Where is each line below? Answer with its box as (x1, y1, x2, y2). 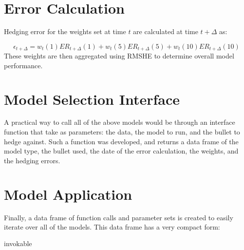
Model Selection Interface (4, 89, 180, 109)
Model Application (4, 184, 132, 204)
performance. (4, 60, 43, 70)
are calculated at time (133, 26, 198, 37)
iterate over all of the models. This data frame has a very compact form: (4, 222, 220, 232)
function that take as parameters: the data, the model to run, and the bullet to (4, 127, 240, 137)
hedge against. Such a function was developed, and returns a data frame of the (4, 136, 239, 146)
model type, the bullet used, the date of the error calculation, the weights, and (4, 146, 239, 156)
